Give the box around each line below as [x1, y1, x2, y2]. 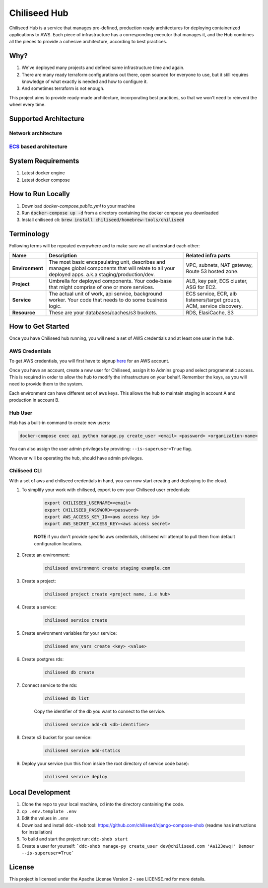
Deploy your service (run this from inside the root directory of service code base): [21, 760, 190, 766]
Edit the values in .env [21, 815, 68, 821]
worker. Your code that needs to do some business [49, 296, 168, 303]
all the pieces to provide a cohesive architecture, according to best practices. [9, 39, 167, 45]
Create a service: [21, 604, 57, 610]
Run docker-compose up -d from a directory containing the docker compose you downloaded [21, 210, 219, 216]
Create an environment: [21, 552, 70, 558]
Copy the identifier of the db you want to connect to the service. [34, 708, 166, 714]
